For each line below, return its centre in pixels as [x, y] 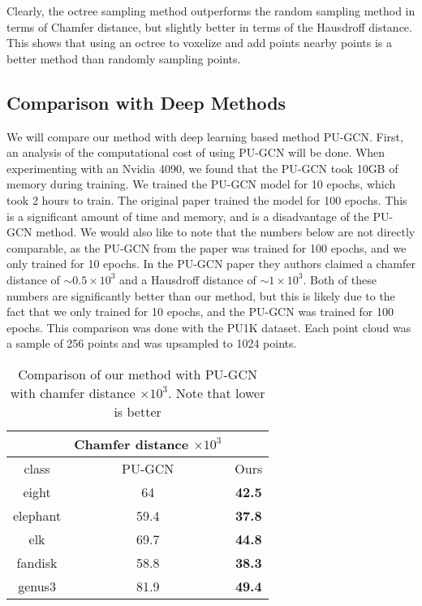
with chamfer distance [73, 392]
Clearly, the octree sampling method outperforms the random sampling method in [211, 11]
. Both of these [340, 279]
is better [138, 411]
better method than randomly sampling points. [124, 58]
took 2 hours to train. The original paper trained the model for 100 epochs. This [207, 199]
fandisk [37, 562]
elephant [37, 515]
